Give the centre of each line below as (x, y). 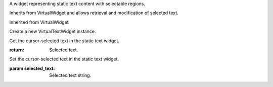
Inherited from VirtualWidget (39, 22)
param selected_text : (32, 68)
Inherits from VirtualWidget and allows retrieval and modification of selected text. (94, 13)
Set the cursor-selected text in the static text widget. (64, 59)
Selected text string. (70, 75)
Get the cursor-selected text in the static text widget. (64, 41)
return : (17, 50)
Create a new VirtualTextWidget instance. (53, 31)
